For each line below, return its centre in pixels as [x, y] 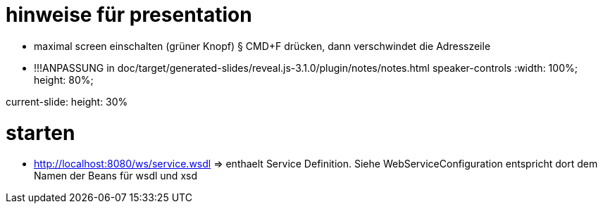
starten [41, 133]
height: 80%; [64, 80]
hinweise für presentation [129, 15]
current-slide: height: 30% [67, 101]
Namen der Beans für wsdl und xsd [116, 176]
